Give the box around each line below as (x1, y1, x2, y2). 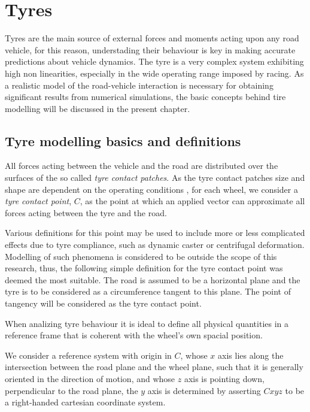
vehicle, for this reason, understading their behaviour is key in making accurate (5, 43, 296, 56)
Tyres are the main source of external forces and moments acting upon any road (5, 32, 299, 44)
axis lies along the (218, 349, 284, 361)
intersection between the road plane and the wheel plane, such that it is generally (5, 360, 303, 373)
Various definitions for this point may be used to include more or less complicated (5, 226, 305, 239)
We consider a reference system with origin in (5, 349, 172, 361)
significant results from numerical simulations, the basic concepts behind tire (5, 90, 286, 103)
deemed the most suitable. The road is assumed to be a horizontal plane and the (5, 273, 300, 286)
